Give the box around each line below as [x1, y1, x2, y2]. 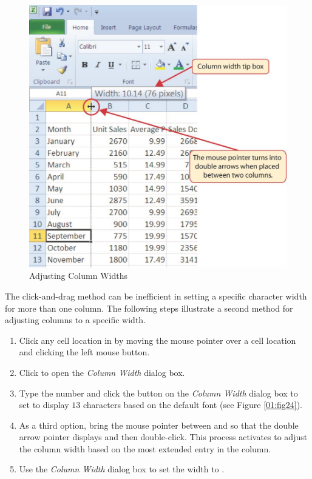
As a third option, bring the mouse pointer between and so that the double [19, 418, 299, 431]
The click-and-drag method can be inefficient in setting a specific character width [5, 289, 307, 302]
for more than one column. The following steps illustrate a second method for [5, 301, 293, 314]
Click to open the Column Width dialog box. [19, 366, 185, 378]
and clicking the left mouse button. [19, 346, 150, 358]
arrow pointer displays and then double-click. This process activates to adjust [19, 430, 308, 443]
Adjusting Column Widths [29, 269, 127, 282]
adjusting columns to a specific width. [5, 313, 146, 326]
